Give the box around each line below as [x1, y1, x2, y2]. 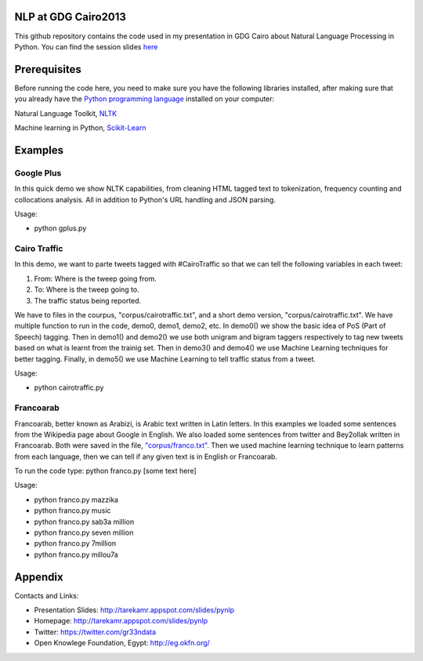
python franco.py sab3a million [34, 517, 135, 526]
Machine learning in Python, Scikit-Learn [14, 122, 146, 133]
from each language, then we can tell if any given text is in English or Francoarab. [14, 452, 278, 461]
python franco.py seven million [34, 528, 134, 537]
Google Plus [14, 167, 62, 178]
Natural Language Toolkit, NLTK [14, 108, 117, 118]
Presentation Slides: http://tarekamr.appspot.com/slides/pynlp [34, 605, 235, 615]
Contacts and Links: [14, 590, 79, 600]
